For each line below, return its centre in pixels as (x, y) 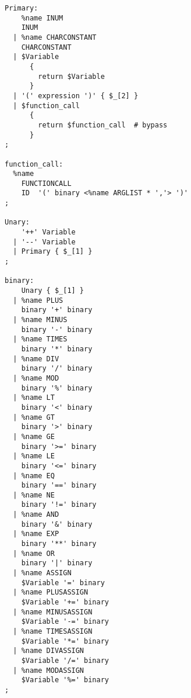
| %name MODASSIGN (49, 670)
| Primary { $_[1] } (53, 252)
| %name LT (34, 398)
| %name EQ (34, 476)
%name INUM (42, 18)
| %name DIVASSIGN (49, 651)
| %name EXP (36, 534)
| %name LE (34, 456)
